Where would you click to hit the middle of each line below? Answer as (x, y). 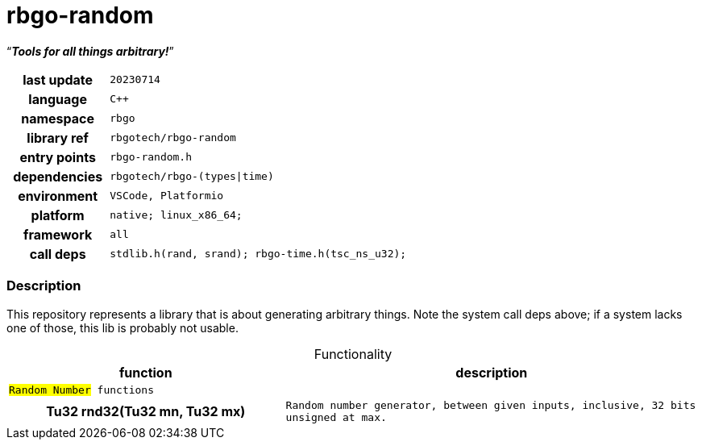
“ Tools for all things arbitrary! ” (90, 51)
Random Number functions (82, 390)
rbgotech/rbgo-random (173, 138)
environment (58, 196)
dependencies (58, 176)
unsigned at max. (336, 417)
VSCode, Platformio (167, 196)
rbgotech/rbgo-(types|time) (192, 177)
